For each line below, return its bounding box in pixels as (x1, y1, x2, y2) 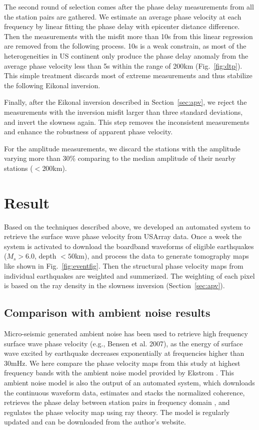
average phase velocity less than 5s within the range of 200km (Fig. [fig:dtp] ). (4, 60, 242, 71)
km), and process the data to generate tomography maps (74, 251, 249, 261)
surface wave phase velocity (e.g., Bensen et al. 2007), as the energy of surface (4, 338, 243, 348)
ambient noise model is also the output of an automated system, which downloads (4, 377, 255, 387)
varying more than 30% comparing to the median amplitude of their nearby (4, 153, 236, 163)
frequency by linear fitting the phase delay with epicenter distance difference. (4, 21, 240, 32)
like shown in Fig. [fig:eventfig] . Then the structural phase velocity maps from (4, 261, 243, 271)
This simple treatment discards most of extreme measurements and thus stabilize (4, 70, 252, 81)
